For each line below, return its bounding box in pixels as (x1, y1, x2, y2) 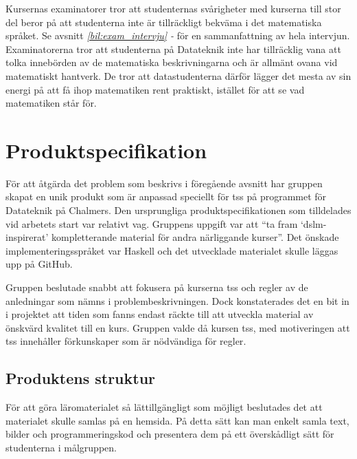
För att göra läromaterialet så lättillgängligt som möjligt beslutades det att (5, 400, 323, 414)
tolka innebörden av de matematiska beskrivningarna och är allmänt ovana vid (5, 55, 338, 70)
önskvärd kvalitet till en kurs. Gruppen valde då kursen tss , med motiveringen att (5, 320, 350, 334)
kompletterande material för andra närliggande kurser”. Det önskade (51, 230, 339, 244)
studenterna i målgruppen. (5, 440, 117, 454)
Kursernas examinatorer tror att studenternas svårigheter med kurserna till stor (5, 1, 341, 15)
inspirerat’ (5, 230, 49, 244)
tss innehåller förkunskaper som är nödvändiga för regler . (5, 334, 246, 348)
